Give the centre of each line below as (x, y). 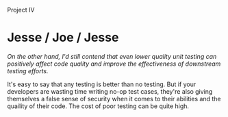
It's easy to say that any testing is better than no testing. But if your (102, 84)
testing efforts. (28, 70)
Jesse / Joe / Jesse (63, 38)
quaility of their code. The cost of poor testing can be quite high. (98, 106)
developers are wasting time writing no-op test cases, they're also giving (110, 91)
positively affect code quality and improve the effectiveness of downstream (114, 64)
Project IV (21, 10)
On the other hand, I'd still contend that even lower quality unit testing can (112, 56)
